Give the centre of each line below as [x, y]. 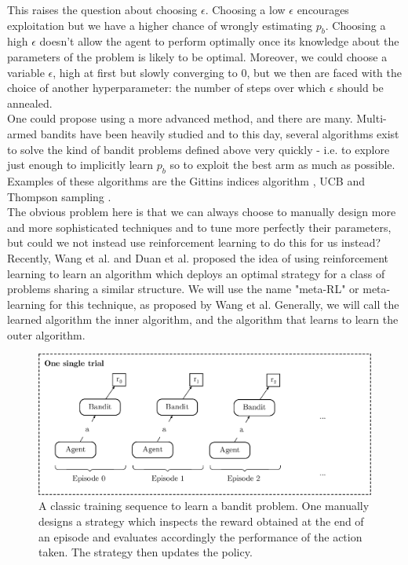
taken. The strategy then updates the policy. [146, 552]
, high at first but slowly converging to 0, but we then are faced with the [227, 72]
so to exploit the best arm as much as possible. [282, 165]
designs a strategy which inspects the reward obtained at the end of [201, 521]
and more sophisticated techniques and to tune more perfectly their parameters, [199, 227]
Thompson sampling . [59, 196]
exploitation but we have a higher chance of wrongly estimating [160, 25]
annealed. [30, 103]
